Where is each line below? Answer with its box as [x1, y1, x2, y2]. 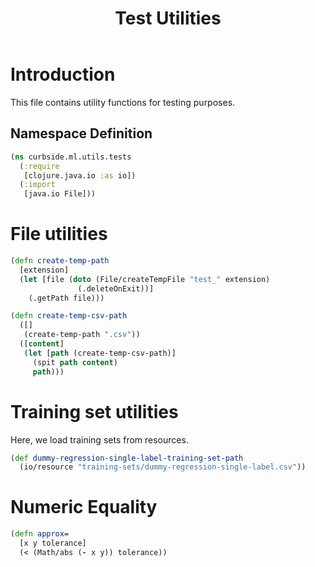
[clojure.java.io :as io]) [23, 170, 137, 181]
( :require [19, 161, 60, 171]
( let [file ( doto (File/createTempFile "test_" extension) [19, 274, 271, 284]
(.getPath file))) [28, 293, 105, 303]
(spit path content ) [32, 357, 118, 367]
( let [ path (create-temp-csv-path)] [23, 348, 177, 358]
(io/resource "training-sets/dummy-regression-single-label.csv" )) [19, 462, 307, 472]
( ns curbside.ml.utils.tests [10, 152, 132, 162]
